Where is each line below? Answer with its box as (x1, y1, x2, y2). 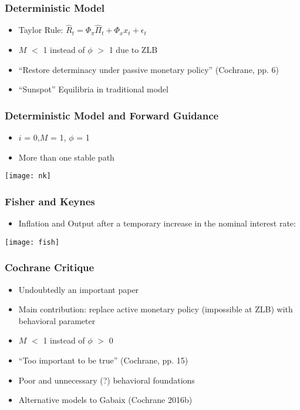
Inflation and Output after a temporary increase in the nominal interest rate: (18, 217, 296, 229)
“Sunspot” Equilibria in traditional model (18, 83, 168, 95)
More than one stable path (18, 151, 114, 163)
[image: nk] (5, 172, 51, 181)
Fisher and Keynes (5, 194, 95, 208)
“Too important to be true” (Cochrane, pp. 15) (18, 354, 188, 366)
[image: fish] (5, 238, 60, 246)
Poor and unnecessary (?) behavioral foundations (18, 374, 195, 386)
